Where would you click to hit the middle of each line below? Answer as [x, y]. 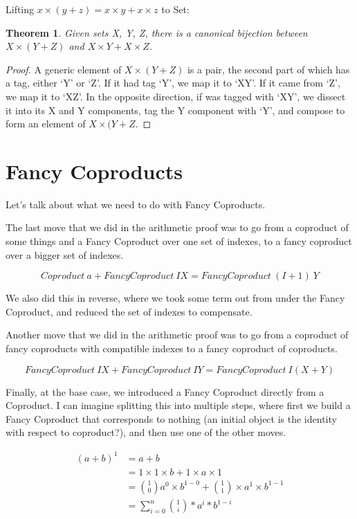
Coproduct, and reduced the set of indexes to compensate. [129, 311]
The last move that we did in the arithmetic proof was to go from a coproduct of [177, 227]
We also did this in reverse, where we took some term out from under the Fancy [175, 298]
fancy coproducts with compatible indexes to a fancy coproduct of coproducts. [172, 348]
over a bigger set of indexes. [65, 254]
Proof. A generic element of [64, 69]
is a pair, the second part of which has [268, 69]
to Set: [175, 9]
